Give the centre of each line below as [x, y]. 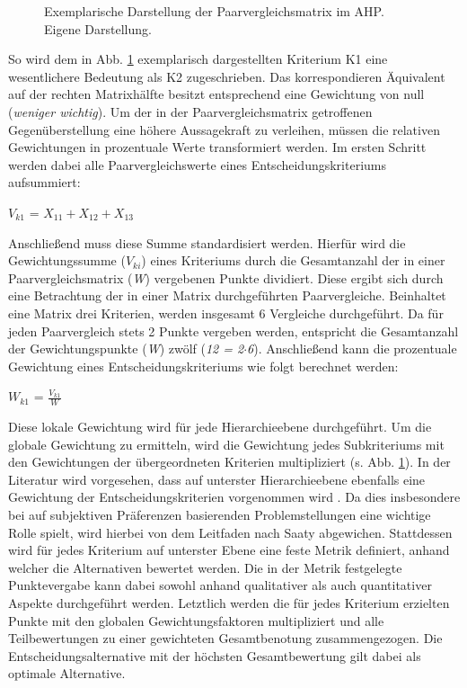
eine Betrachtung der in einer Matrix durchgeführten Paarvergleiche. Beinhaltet [227, 295]
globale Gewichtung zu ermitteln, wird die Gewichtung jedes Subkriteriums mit [226, 444]
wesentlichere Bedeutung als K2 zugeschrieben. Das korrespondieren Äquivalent [227, 76]
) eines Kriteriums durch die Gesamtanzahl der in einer [293, 260]
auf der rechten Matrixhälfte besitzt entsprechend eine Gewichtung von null [216, 94]
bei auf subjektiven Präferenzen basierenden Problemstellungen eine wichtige [220, 515]
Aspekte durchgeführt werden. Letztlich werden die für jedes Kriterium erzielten [229, 603]
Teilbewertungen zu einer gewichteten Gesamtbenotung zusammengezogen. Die [225, 638]
